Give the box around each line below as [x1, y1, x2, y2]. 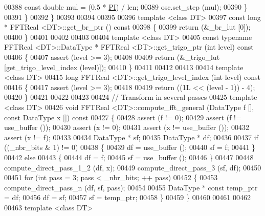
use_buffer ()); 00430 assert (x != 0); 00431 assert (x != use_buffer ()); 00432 [4, 122, 249, 133]
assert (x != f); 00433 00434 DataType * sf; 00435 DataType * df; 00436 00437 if [4, 132, 258, 142]
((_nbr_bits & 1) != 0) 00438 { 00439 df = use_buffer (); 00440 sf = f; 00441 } [4, 142, 256, 153]
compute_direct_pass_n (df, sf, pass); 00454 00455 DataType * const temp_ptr [4, 182, 258, 192]
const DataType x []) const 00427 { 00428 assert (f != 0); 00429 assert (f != [4, 112, 241, 122]
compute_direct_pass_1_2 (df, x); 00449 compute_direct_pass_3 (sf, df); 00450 [4, 162, 261, 172]
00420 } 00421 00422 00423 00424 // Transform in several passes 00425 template [4, 92, 257, 102]
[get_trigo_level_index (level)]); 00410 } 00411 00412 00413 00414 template [4, 61, 244, 72]
